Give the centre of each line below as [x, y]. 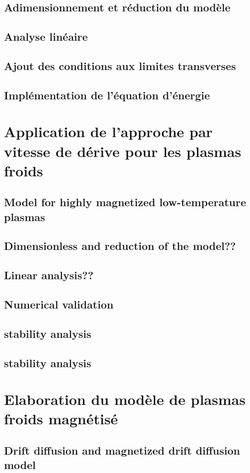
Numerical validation [59, 304]
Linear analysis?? [49, 275]
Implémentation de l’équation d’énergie [107, 95]
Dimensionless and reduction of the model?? [120, 246]
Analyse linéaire [46, 37]
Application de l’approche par [108, 131]
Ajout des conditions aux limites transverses [120, 65]
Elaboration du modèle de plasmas [125, 399]
